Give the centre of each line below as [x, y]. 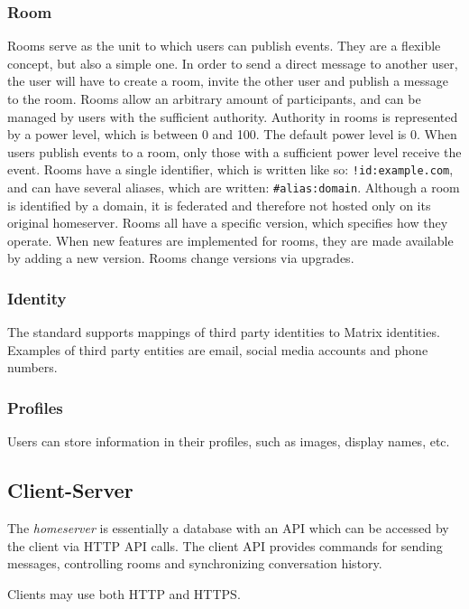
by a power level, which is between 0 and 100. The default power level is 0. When [232, 134]
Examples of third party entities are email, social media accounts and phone [218, 349]
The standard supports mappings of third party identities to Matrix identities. [224, 332]
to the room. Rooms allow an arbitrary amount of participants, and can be [214, 98]
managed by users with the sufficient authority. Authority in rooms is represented [233, 116]
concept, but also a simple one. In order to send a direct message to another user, [233, 63]
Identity [37, 298]
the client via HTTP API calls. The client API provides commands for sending [225, 545]
